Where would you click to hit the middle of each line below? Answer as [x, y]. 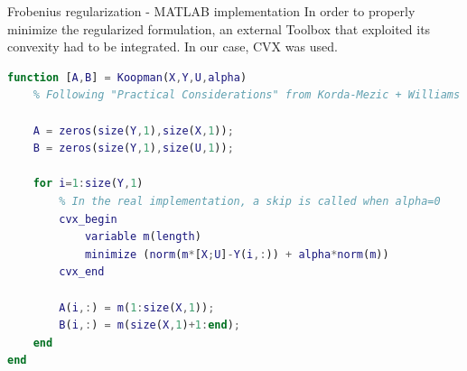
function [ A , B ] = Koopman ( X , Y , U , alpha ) [127, 77]
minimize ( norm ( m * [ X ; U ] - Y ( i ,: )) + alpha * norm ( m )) [237, 254]
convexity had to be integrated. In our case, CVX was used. [173, 46]
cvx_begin [88, 219]
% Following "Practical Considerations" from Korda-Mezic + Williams [247, 95]
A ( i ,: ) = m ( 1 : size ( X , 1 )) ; [137, 307]
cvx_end [82, 272]
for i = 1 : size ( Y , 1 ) [88, 184]
